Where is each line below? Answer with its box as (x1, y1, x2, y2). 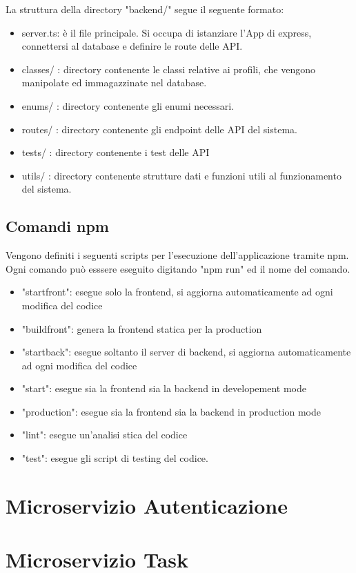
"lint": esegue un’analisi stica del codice (21, 427, 188, 442)
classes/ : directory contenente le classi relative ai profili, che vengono (21, 61, 315, 76)
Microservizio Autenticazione (6, 491, 288, 519)
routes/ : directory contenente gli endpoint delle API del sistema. (21, 122, 297, 136)
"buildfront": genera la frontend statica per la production (21, 321, 262, 336)
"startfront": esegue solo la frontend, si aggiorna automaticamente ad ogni (21, 284, 333, 299)
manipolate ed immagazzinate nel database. (21, 75, 207, 90)
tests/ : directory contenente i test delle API (21, 145, 210, 159)
